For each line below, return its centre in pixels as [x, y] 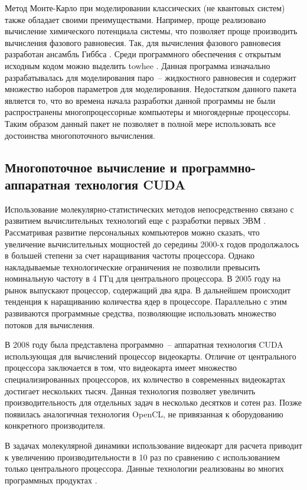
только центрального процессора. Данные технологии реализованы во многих [144, 468]
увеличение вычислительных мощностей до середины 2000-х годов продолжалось [152, 244]
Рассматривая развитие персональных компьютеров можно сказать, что [132, 232]
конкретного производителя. [55, 425]
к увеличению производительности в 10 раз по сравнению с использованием [143, 457]
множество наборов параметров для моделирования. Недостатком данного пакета [151, 89]
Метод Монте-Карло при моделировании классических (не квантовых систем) [145, 8]
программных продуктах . [51, 480]
